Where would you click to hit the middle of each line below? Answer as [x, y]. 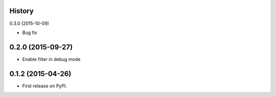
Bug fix [30, 33]
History [22, 11]
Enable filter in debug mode [51, 59]
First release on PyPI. [45, 86]
